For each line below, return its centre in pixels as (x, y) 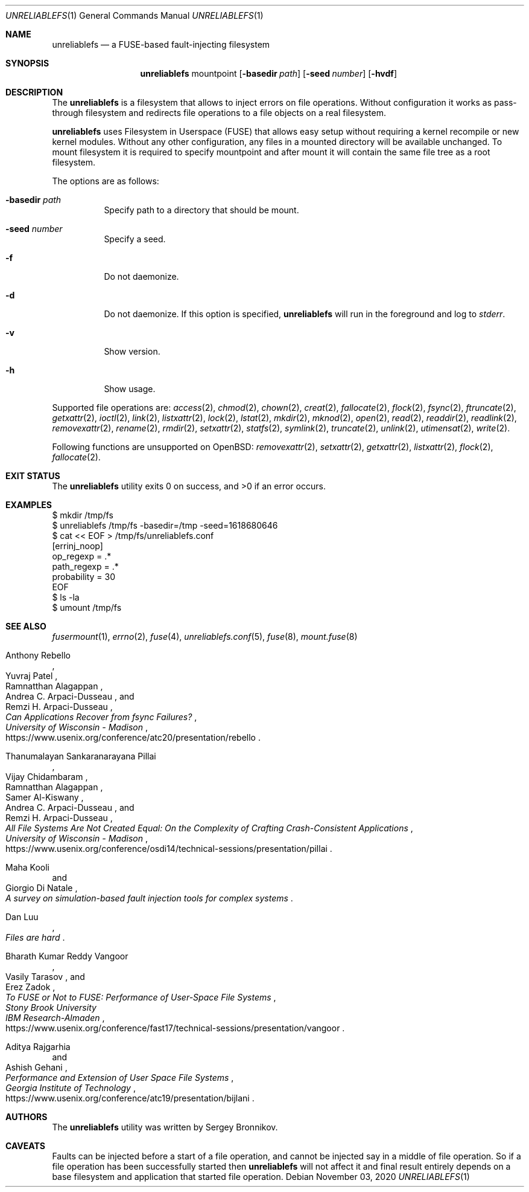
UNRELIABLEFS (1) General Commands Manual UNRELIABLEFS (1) (135, 15)
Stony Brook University (51, 1007)
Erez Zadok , (30, 987)
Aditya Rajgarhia (38, 1047)
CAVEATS (25, 1146)
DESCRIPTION (34, 92)
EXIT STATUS (33, 476)
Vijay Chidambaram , (47, 777)
